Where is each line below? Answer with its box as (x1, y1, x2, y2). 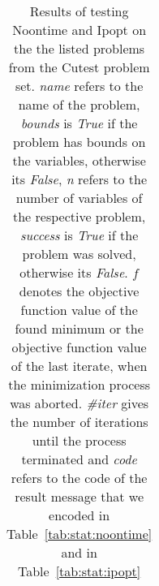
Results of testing (29, 2, 129, 20)
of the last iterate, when (11, 356, 148, 375)
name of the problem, (18, 95, 140, 114)
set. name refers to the (15, 76, 144, 95)
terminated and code (21, 450, 137, 468)
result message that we (15, 487, 144, 506)
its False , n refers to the (11, 170, 148, 188)
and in (61, 543, 97, 562)
